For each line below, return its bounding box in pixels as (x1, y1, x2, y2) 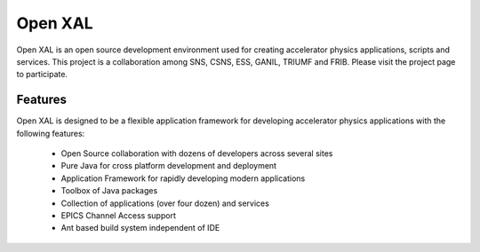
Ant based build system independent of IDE (60, 223, 220, 233)
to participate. (16, 69, 68, 80)
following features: (16, 128, 85, 138)
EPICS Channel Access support (60, 209, 177, 221)
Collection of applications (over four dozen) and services (60, 198, 270, 209)
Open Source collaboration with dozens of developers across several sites (60, 148, 333, 159)
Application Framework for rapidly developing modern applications (60, 173, 306, 184)
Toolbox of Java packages (60, 185, 158, 196)
